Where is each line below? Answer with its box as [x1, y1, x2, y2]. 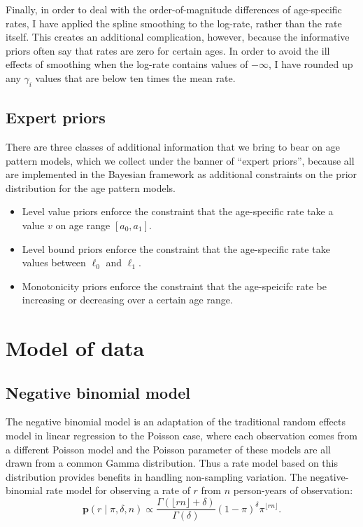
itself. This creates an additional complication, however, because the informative [6, 29, 350, 44]
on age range [55, 217, 111, 232]
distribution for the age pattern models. [6, 180, 176, 195]
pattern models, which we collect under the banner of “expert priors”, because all [6, 153, 355, 167]
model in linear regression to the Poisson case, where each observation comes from [6, 428, 357, 443]
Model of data [6, 334, 145, 362]
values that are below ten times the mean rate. [35, 70, 236, 85]
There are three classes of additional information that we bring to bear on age [6, 139, 341, 153]
